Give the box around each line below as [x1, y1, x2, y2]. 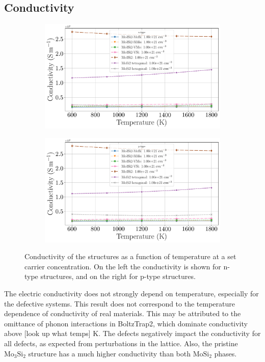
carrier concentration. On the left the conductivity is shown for [24, 261, 221, 271]
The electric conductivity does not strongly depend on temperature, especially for [4, 288, 259, 299]
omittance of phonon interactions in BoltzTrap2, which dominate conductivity [4, 318, 248, 328]
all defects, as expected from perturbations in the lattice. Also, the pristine [4, 338, 238, 348]
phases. [214, 348, 237, 358]
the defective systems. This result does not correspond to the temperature [4, 298, 235, 309]
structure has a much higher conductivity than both [28, 348, 191, 358]
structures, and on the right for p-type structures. [40, 271, 196, 282]
